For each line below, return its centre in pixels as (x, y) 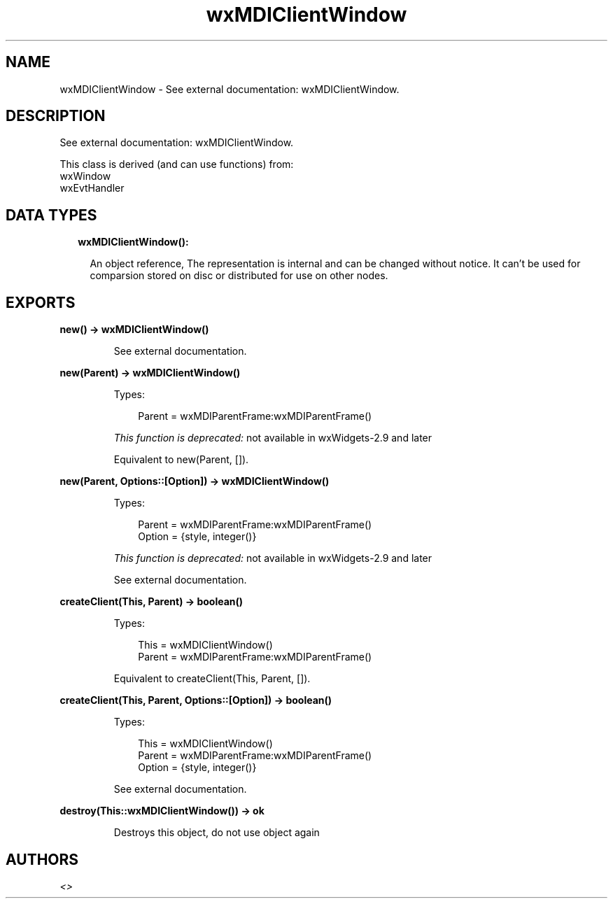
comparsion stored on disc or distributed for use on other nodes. (239, 276)
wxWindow (85, 176)
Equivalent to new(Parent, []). (181, 460)
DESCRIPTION (56, 116)
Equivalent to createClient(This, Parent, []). (212, 679)
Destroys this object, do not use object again (217, 833)
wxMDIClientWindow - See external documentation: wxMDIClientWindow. (230, 89)
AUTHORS (42, 859)
